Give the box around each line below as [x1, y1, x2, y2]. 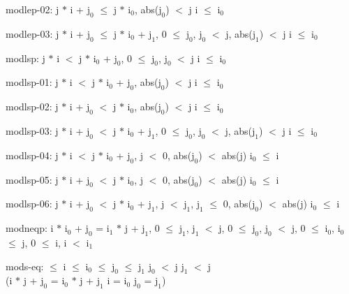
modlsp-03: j [6, 123, 59, 138]
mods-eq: [6, 258, 44, 273]
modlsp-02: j [6, 99, 59, 114]
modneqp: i [6, 221, 54, 235]
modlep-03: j [6, 26, 59, 41]
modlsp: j [6, 50, 45, 65]
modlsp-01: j [6, 75, 59, 89]
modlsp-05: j [6, 172, 59, 186]
